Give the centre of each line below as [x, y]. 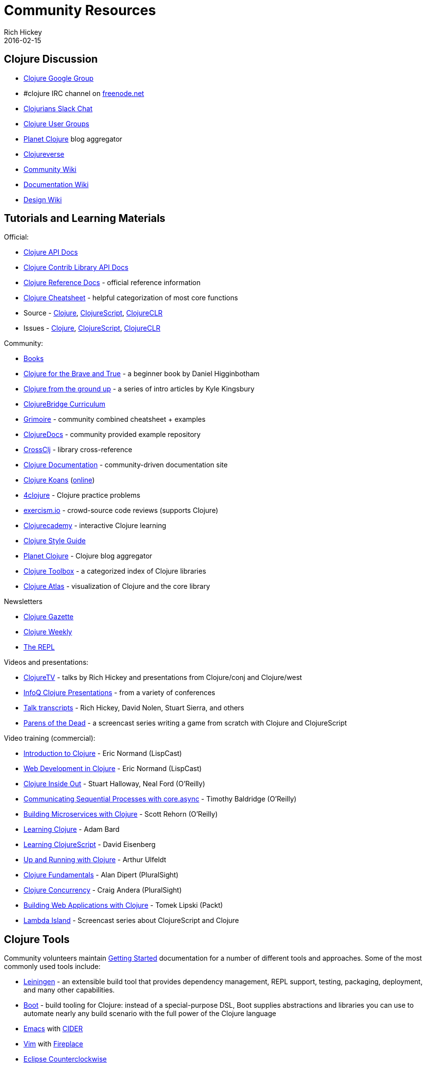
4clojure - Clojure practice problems [82, 495]
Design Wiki [43, 199]
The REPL [39, 647]
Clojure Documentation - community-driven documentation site [126, 465]
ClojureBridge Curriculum [65, 404]
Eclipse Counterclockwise [65, 1059]
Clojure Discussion [51, 59]
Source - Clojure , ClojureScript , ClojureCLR [93, 313]
